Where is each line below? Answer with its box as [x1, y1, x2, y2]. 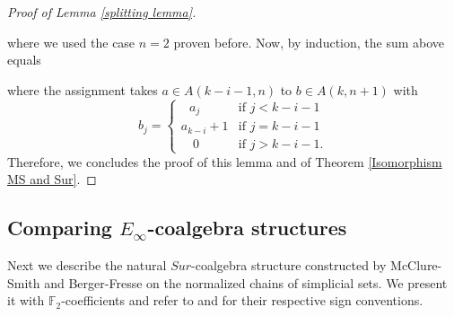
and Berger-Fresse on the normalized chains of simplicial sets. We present [44, 273, 448, 292]
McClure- [390, 256, 442, 275]
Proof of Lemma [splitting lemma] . [7, 3, 196, 21]
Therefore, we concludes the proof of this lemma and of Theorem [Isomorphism [7, 152, 442, 171]
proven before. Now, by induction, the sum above [173, 32, 445, 51]
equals [7, 50, 41, 69]
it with [7, 291, 45, 310]
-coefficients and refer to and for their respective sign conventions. [61, 291, 423, 310]
